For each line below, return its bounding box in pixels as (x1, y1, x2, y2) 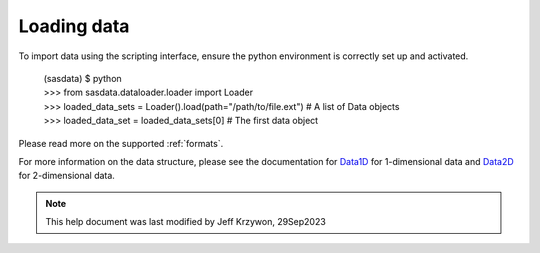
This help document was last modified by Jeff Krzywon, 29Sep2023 (45, 216, 327, 228)
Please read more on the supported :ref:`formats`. (18, 137, 224, 149)
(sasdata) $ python (43, 72, 122, 84)
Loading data (18, 15, 130, 37)
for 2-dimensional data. (18, 170, 115, 182)
